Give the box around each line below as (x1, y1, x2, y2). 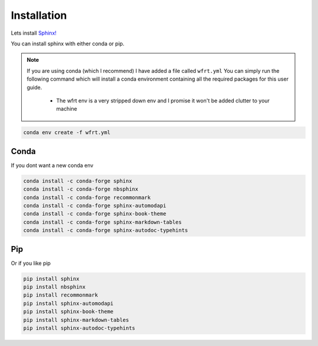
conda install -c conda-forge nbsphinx (23, 186, 138, 192)
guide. (26, 84, 42, 91)
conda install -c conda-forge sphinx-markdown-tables (23, 218, 182, 225)
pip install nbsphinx (23, 283, 86, 290)
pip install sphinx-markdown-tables (23, 317, 130, 323)
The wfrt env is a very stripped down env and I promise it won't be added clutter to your (56, 97, 270, 104)
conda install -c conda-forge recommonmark (23, 194, 151, 201)
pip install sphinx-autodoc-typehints (23, 324, 135, 331)
